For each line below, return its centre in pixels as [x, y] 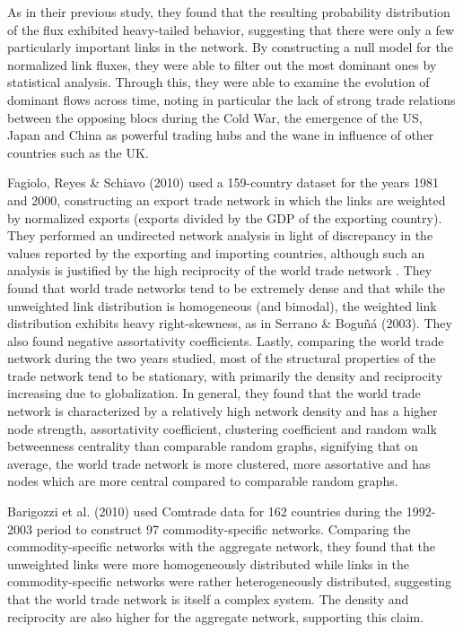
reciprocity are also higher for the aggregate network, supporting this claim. [216, 616]
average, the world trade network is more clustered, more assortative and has [219, 463]
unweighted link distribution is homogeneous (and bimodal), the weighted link [222, 305]
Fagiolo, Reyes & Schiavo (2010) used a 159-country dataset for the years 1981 [223, 182]
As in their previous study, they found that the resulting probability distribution [229, 12]
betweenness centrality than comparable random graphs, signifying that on [213, 446]
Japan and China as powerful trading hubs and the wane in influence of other [221, 135]
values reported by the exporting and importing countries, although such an [216, 252]
